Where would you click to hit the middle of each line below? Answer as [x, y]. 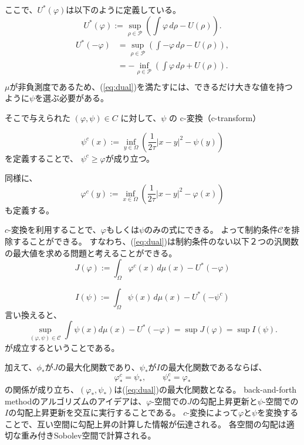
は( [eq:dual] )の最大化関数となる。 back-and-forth [205, 389]
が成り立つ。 [130, 158]
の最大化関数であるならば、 [213, 367]
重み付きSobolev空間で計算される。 [88, 435]
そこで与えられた [38, 118]
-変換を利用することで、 [55, 230]
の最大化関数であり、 [99, 367]
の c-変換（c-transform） [215, 118]
